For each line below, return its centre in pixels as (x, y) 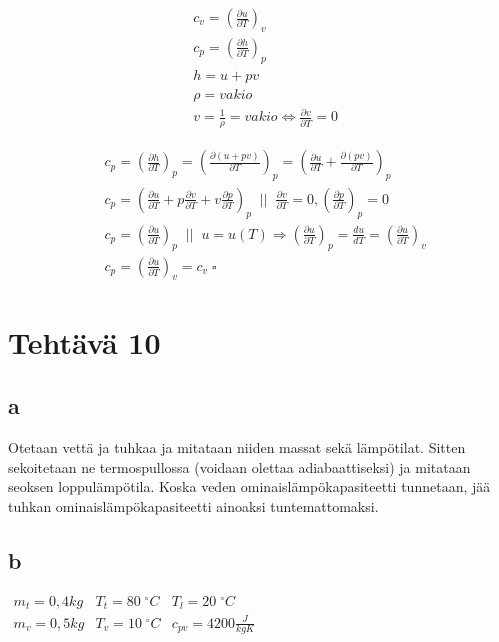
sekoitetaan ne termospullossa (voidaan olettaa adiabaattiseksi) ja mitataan (239, 466)
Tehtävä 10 (84, 341)
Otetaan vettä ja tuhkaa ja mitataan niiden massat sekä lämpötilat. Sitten (237, 446)
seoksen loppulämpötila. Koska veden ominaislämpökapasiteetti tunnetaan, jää (249, 486)
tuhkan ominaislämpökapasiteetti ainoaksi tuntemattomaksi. (193, 505)
